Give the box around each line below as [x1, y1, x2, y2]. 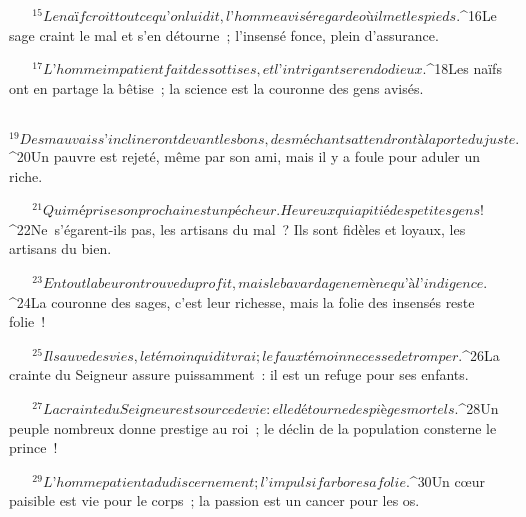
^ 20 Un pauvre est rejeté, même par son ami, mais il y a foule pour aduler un [9, 146, 480, 167]
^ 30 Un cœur [409, 470, 485, 491]
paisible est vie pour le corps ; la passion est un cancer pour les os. [9, 490, 420, 511]
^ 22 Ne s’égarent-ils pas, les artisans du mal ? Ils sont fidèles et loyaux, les [9, 218, 466, 239]
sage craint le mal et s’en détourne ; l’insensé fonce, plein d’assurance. [9, 24, 439, 45]
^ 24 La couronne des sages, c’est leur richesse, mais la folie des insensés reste [9, 291, 475, 312]
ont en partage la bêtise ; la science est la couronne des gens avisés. [9, 77, 424, 98]
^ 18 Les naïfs [426, 58, 502, 79]
